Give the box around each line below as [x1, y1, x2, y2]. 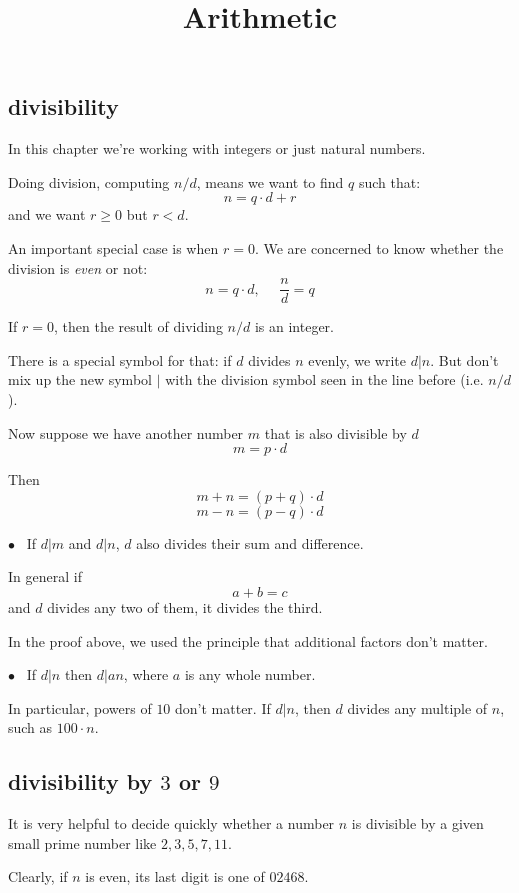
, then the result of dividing [53, 316, 223, 337]
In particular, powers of [8, 697, 152, 718]
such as [8, 717, 53, 738]
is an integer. [254, 316, 334, 337]
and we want [8, 204, 86, 225]
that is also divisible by [264, 422, 407, 443]
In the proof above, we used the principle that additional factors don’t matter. [8, 630, 488, 651]
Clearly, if [8, 866, 68, 887]
